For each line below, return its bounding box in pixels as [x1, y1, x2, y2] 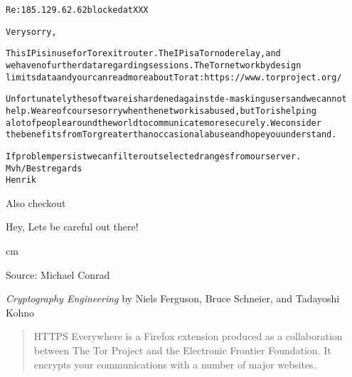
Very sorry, [6, 26, 57, 37]
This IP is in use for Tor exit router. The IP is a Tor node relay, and [6, 48, 281, 59]
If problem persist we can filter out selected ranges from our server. [6, 151, 302, 161]
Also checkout [6, 195, 66, 210]
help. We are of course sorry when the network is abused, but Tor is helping [6, 105, 316, 116]
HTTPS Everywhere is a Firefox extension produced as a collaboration [33, 329, 343, 344]
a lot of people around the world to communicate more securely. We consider [6, 117, 321, 128]
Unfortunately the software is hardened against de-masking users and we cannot [6, 94, 347, 105]
